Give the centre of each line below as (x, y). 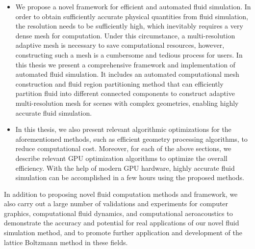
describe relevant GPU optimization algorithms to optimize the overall (121, 158)
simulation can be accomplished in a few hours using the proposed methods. (130, 177)
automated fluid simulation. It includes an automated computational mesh (127, 74)
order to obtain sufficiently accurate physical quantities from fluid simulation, (132, 16)
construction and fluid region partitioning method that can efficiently (119, 83)
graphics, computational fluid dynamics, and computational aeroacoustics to (118, 213)
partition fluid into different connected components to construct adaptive (125, 93)
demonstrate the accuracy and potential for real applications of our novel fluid (122, 223)
